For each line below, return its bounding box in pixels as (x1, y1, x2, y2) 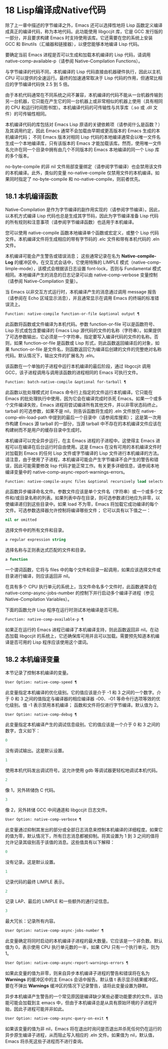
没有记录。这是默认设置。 (5, 859, 58, 865)
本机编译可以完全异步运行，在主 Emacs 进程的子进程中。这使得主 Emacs (5, 438, 155, 444)
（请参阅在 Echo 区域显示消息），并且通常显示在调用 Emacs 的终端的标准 (5, 295, 155, 301)
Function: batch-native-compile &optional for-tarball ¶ (5, 379, 126, 384)
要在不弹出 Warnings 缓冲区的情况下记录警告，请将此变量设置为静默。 (5, 983, 151, 989)
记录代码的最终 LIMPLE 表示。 (5, 879, 67, 885)
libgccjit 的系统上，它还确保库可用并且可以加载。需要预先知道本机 (19, 633, 155, 639)
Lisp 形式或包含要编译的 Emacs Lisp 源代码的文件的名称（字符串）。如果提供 (5, 327, 161, 333)
